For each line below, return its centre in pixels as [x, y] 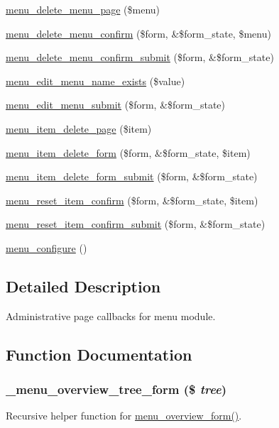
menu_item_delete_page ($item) [79, 128]
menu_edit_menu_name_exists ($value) [95, 81]
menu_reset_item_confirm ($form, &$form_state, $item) [132, 200]
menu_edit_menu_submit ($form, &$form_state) [116, 105]
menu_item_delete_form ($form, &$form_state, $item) [128, 152]
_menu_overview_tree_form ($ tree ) [116, 389]
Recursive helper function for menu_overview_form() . [124, 416]
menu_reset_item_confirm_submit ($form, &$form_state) [136, 224]
